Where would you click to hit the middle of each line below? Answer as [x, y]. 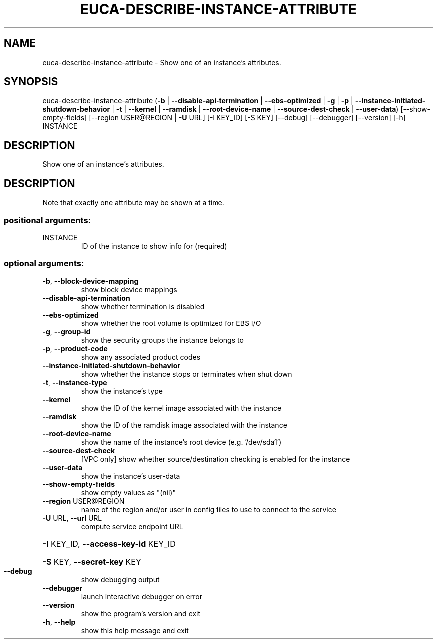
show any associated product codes [141, 357]
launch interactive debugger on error [141, 596]
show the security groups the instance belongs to [162, 340]
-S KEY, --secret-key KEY [92, 562]
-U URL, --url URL [72, 518]
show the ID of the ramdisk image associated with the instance [184, 425]
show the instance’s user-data [130, 476]
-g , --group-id [67, 331]
